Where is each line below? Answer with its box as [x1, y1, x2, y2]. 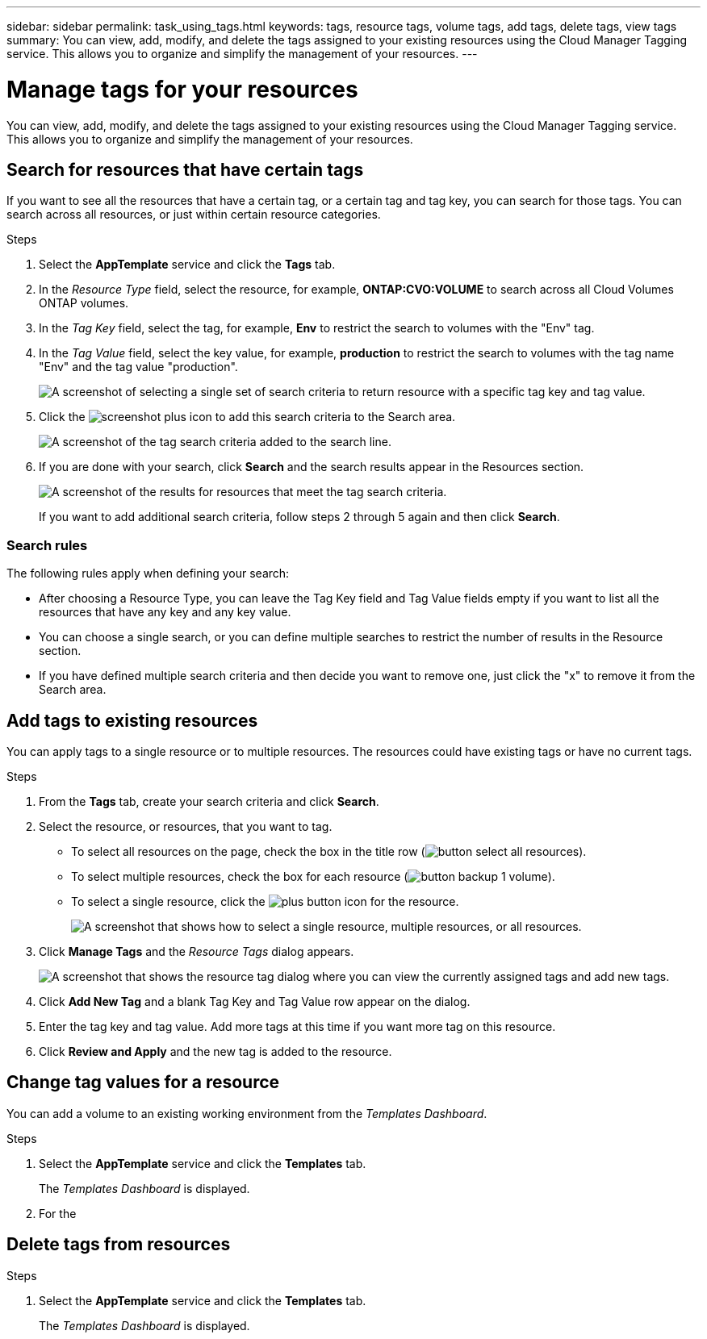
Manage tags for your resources [6, 75, 358, 103]
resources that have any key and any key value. [39, 605, 291, 619]
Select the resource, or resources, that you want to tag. [39, 819, 333, 833]
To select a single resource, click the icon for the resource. [71, 894, 459, 908]
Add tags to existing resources [6, 710, 258, 731]
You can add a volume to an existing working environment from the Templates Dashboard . [6, 1106, 487, 1120]
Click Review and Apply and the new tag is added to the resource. [39, 1044, 392, 1058]
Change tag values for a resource [6, 1072, 280, 1093]
